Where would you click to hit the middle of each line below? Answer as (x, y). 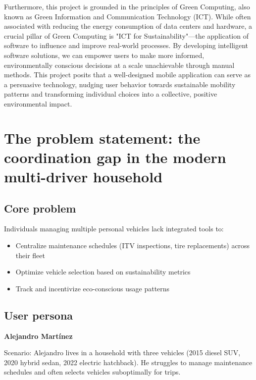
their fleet (30, 255)
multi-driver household (83, 177)
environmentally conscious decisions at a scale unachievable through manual (119, 65)
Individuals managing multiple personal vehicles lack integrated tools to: (114, 229)
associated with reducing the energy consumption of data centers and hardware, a (128, 26)
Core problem (40, 208)
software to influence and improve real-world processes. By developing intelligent (126, 45)
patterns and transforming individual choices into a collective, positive (111, 94)
